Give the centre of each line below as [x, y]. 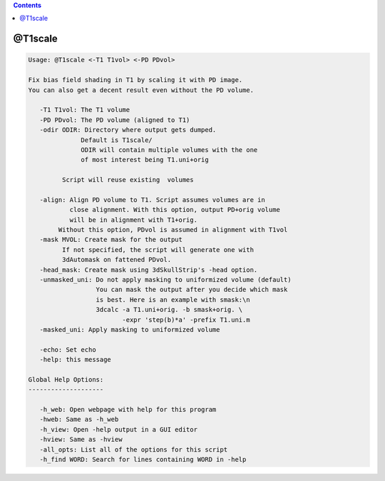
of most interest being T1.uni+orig [145, 160]
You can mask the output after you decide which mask [192, 290]
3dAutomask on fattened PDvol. [116, 260]
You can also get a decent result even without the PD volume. [141, 90]
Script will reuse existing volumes [128, 180]
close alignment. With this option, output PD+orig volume [175, 210]
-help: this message [76, 360]
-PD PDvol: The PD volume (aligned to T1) [115, 120]
